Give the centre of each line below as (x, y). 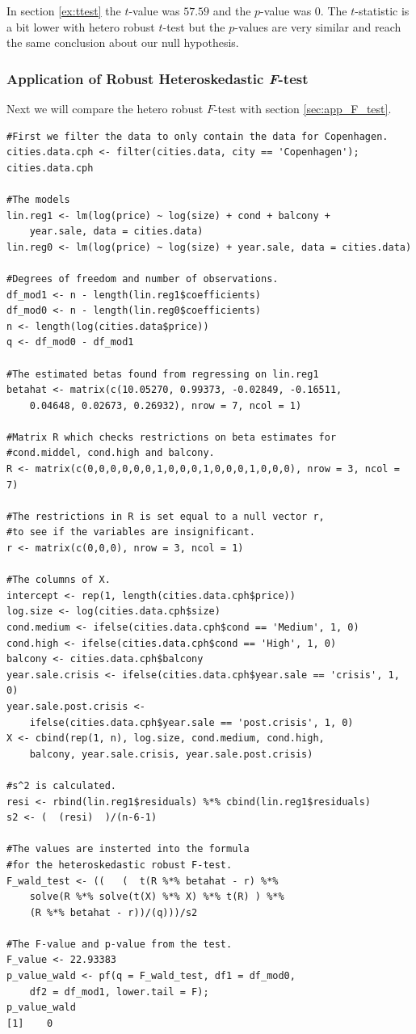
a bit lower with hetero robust (81, 26)
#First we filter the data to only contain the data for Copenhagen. (197, 136)
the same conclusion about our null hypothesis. (123, 42)
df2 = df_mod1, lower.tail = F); (119, 992)
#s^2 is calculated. (62, 785)
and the (232, 11)
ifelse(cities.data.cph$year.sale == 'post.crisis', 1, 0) (191, 722)
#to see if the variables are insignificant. (131, 532)
